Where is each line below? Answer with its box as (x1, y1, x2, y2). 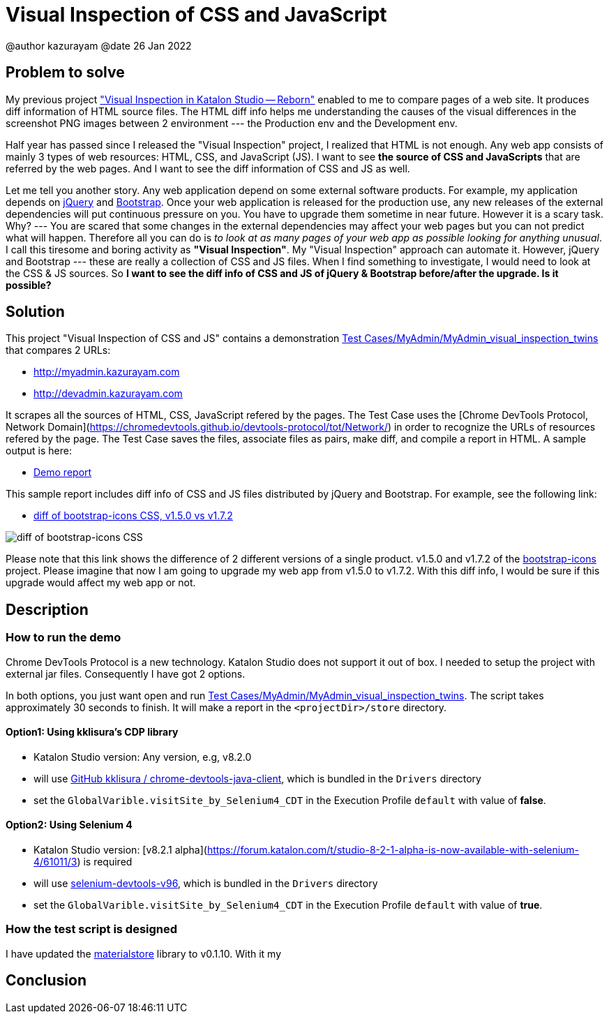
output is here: (6, 445, 73, 457)
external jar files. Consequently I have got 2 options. (6, 667, 246, 680)
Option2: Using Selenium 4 (6, 819, 133, 831)
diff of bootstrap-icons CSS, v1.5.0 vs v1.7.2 (33, 509, 233, 522)
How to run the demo (6, 630, 121, 645)
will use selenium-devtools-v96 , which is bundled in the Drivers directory (33, 877, 378, 890)
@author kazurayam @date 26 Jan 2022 (6, 39, 192, 52)
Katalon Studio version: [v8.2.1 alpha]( (33, 844, 207, 856)
